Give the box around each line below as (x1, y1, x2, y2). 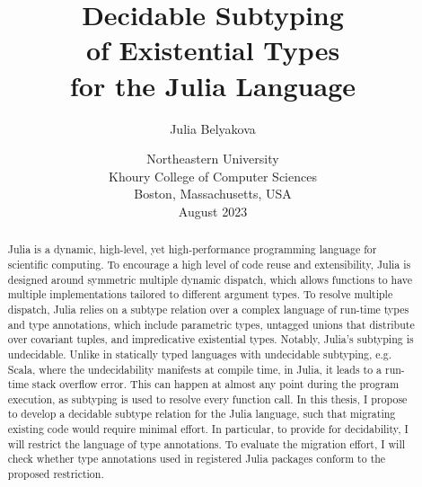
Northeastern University (146, 149, 279, 168)
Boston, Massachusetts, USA (134, 184, 292, 203)
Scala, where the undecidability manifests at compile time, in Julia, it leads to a (7, 361, 382, 376)
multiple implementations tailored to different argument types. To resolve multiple (7, 287, 393, 302)
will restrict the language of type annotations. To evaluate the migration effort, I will (7, 436, 405, 451)
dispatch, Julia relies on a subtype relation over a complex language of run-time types (7, 301, 409, 316)
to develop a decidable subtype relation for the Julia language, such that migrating (7, 406, 396, 421)
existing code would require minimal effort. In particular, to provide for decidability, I (7, 421, 409, 437)
